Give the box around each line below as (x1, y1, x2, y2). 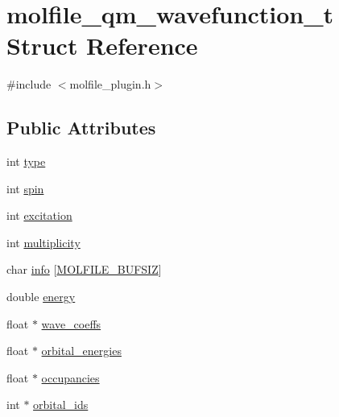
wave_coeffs (41, 315, 101, 332)
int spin (6, 180, 44, 196)
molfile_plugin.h (69, 76, 151, 93)
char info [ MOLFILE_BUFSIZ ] (6, 261, 162, 278)
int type (6, 153, 46, 170)
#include (6, 76, 52, 93)
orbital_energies (41, 342, 122, 359)
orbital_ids (33, 396, 89, 413)
